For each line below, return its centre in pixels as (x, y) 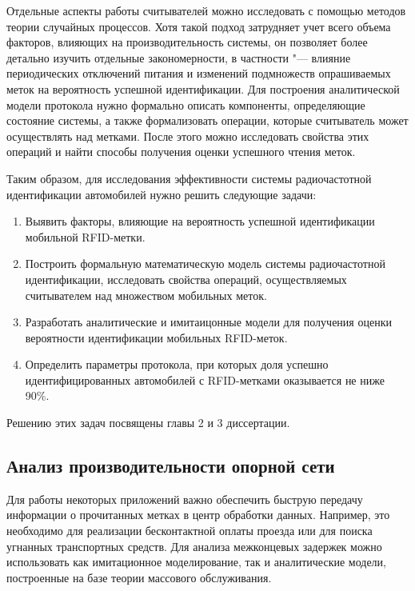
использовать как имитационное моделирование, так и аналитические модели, (196, 562)
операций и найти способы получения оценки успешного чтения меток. (181, 152)
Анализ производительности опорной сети (171, 466)
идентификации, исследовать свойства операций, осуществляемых (186, 279)
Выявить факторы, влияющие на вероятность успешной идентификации (200, 221)
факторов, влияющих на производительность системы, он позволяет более (187, 42)
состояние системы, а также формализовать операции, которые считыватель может (207, 120)
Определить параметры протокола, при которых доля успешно (177, 364)
